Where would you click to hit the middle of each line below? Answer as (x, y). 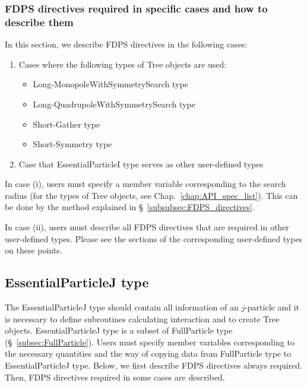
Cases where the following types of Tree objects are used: (123, 64)
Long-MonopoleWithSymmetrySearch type (110, 84)
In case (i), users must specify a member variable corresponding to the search (145, 184)
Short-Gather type (67, 124)
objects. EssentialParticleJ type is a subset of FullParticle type (119, 330)
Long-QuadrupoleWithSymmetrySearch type (114, 104)
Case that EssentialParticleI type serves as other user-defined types (141, 164)
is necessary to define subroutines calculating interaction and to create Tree (142, 318)
